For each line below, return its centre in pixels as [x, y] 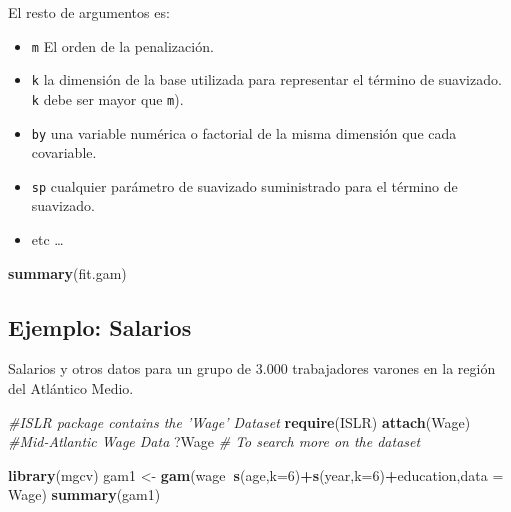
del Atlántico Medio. [71, 388]
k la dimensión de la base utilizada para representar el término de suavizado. [266, 79]
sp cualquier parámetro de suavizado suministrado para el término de [244, 185]
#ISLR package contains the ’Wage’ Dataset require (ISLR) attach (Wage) [239, 421]
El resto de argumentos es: [89, 12]
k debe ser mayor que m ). [107, 98]
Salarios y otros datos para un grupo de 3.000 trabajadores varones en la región [252, 368]
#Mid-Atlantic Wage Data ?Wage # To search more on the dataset [214, 441]
